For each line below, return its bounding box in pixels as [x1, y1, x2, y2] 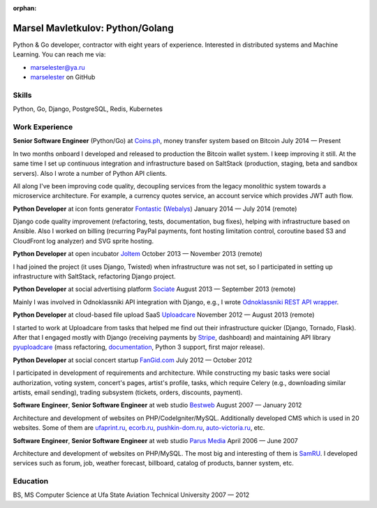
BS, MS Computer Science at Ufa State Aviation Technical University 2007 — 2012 [13, 491, 250, 499]
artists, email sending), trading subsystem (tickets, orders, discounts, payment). [13, 388, 243, 396]
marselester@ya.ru [30, 63, 85, 71]
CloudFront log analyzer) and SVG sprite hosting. [13, 237, 154, 245]
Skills [13, 90, 32, 100]
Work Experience [13, 122, 73, 132]
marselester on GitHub [30, 73, 96, 82]
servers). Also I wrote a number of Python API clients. [13, 169, 168, 177]
